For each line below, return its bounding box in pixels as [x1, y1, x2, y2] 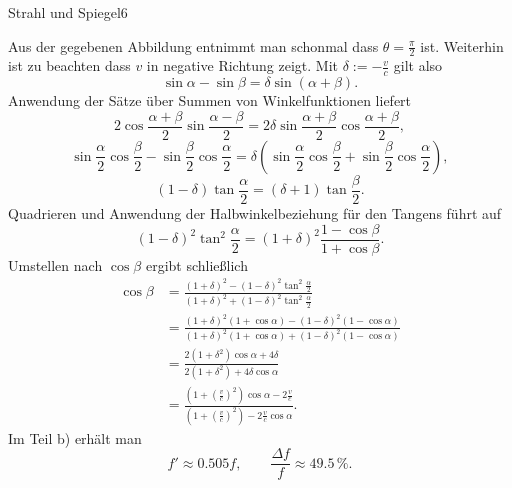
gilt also [393, 55, 443, 76]
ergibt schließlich [145, 254, 248, 275]
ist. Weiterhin [420, 35, 504, 56]
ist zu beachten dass [8, 55, 131, 76]
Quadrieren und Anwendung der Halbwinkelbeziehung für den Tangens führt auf [8, 202, 502, 223]
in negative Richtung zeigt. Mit [146, 55, 338, 76]
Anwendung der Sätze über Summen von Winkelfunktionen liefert [8, 90, 412, 111]
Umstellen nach [8, 254, 103, 275]
